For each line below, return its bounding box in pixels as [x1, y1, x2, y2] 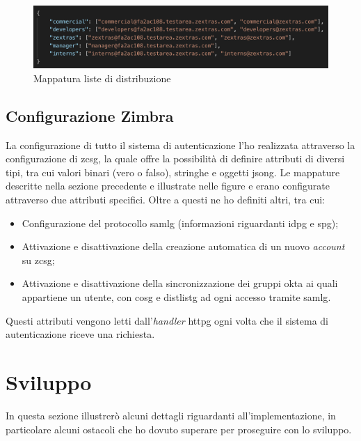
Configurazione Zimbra [6, 105, 174, 126]
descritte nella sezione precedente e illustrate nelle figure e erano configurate [6, 178, 330, 193]
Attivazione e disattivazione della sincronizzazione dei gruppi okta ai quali [22, 276, 338, 291]
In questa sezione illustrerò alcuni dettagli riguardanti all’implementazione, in [6, 408, 336, 422]
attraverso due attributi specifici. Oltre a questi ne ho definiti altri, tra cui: [6, 192, 326, 207]
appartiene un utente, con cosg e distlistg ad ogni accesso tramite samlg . [22, 290, 331, 304]
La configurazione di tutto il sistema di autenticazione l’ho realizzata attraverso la [6, 137, 355, 152]
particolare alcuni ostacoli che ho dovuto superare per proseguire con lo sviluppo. [6, 421, 352, 436]
